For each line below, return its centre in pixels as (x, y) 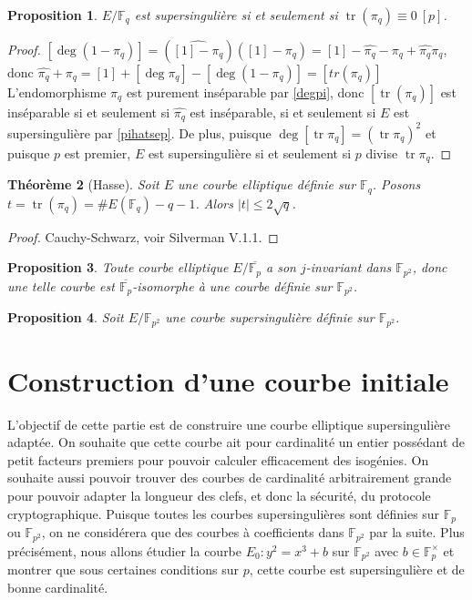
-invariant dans (349, 267)
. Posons (396, 184)
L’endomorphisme (57, 92)
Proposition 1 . (52, 15)
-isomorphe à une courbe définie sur (232, 285)
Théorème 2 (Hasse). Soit (83, 184)
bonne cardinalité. (58, 587)
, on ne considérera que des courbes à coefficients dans (193, 532)
